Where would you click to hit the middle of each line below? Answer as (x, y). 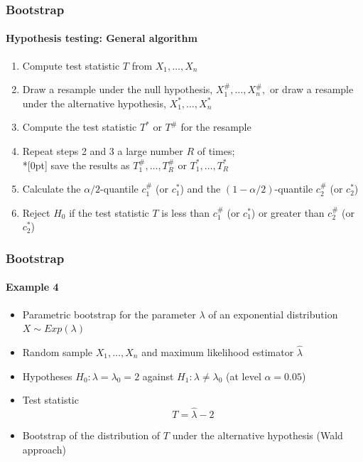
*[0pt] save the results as (76, 165)
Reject (36, 212)
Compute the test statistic (80, 127)
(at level (244, 376)
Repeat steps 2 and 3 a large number (103, 151)
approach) (44, 449)
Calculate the (52, 189)
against (158, 376)
